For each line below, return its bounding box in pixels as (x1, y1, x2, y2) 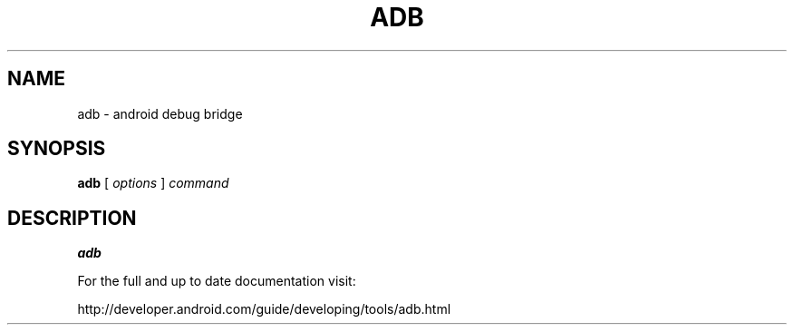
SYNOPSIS (7, 137, 106, 161)
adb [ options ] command (77, 175, 229, 191)
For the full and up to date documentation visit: (77, 273, 356, 289)
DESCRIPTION (7, 206, 137, 229)
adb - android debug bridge (77, 105, 243, 122)
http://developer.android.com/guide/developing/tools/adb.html (77, 301, 451, 317)
